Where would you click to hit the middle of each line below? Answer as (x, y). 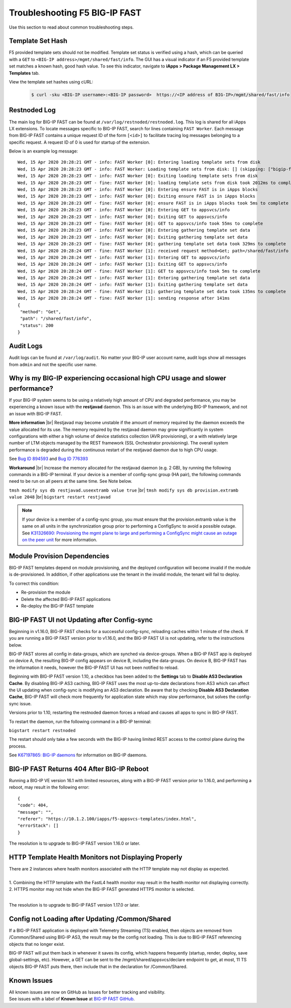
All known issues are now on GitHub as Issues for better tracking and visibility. (87, 992)
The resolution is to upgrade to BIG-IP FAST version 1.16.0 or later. (75, 843)
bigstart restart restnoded (42, 730)
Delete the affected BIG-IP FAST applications (66, 599)
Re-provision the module (46, 592)
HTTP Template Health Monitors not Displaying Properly (96, 857)
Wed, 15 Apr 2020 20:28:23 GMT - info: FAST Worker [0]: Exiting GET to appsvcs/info (122, 217)
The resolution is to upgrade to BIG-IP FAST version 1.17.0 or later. (74, 905)
